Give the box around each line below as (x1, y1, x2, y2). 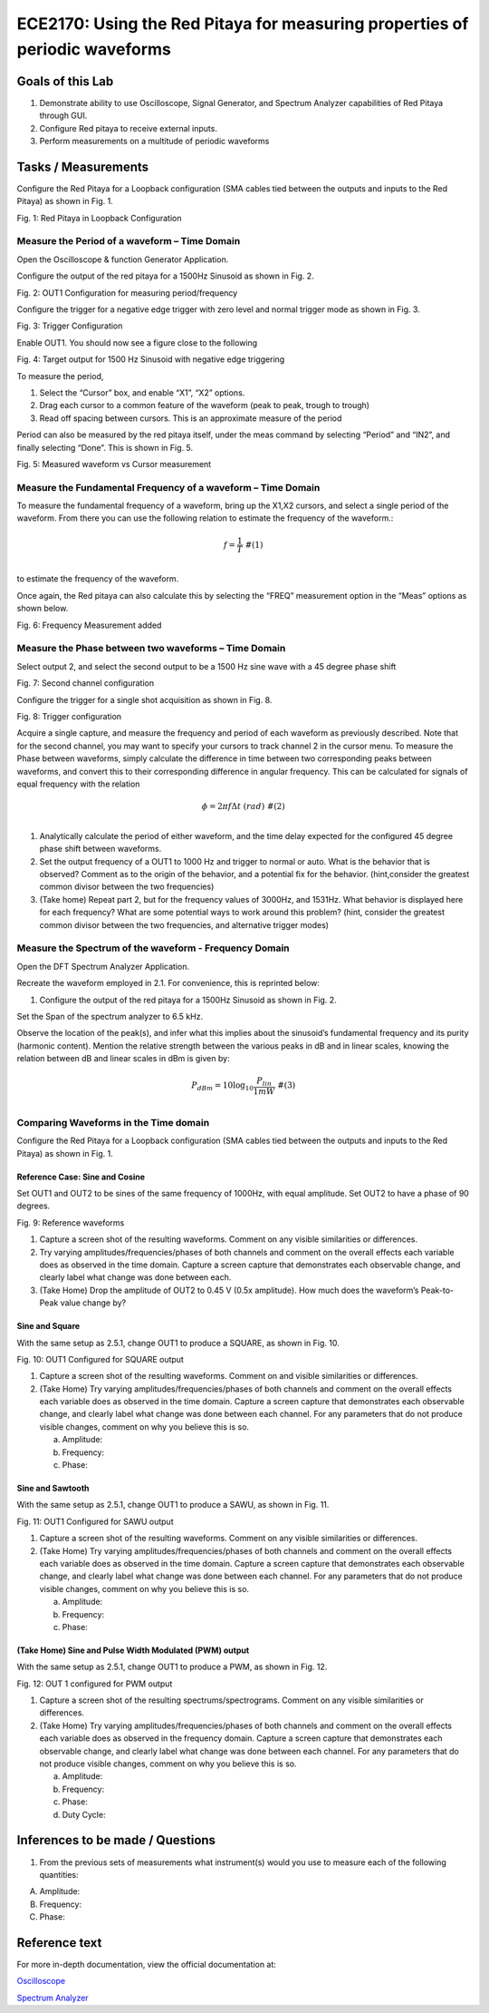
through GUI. (39, 110, 88, 122)
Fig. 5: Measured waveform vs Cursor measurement (16, 458, 212, 469)
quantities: (39, 1869, 79, 1880)
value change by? (60, 1297, 127, 1308)
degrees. (16, 1200, 51, 1211)
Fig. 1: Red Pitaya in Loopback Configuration (16, 212, 182, 223)
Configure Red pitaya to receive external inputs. (39, 122, 217, 133)
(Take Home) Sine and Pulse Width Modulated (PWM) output (16, 1645, 250, 1656)
